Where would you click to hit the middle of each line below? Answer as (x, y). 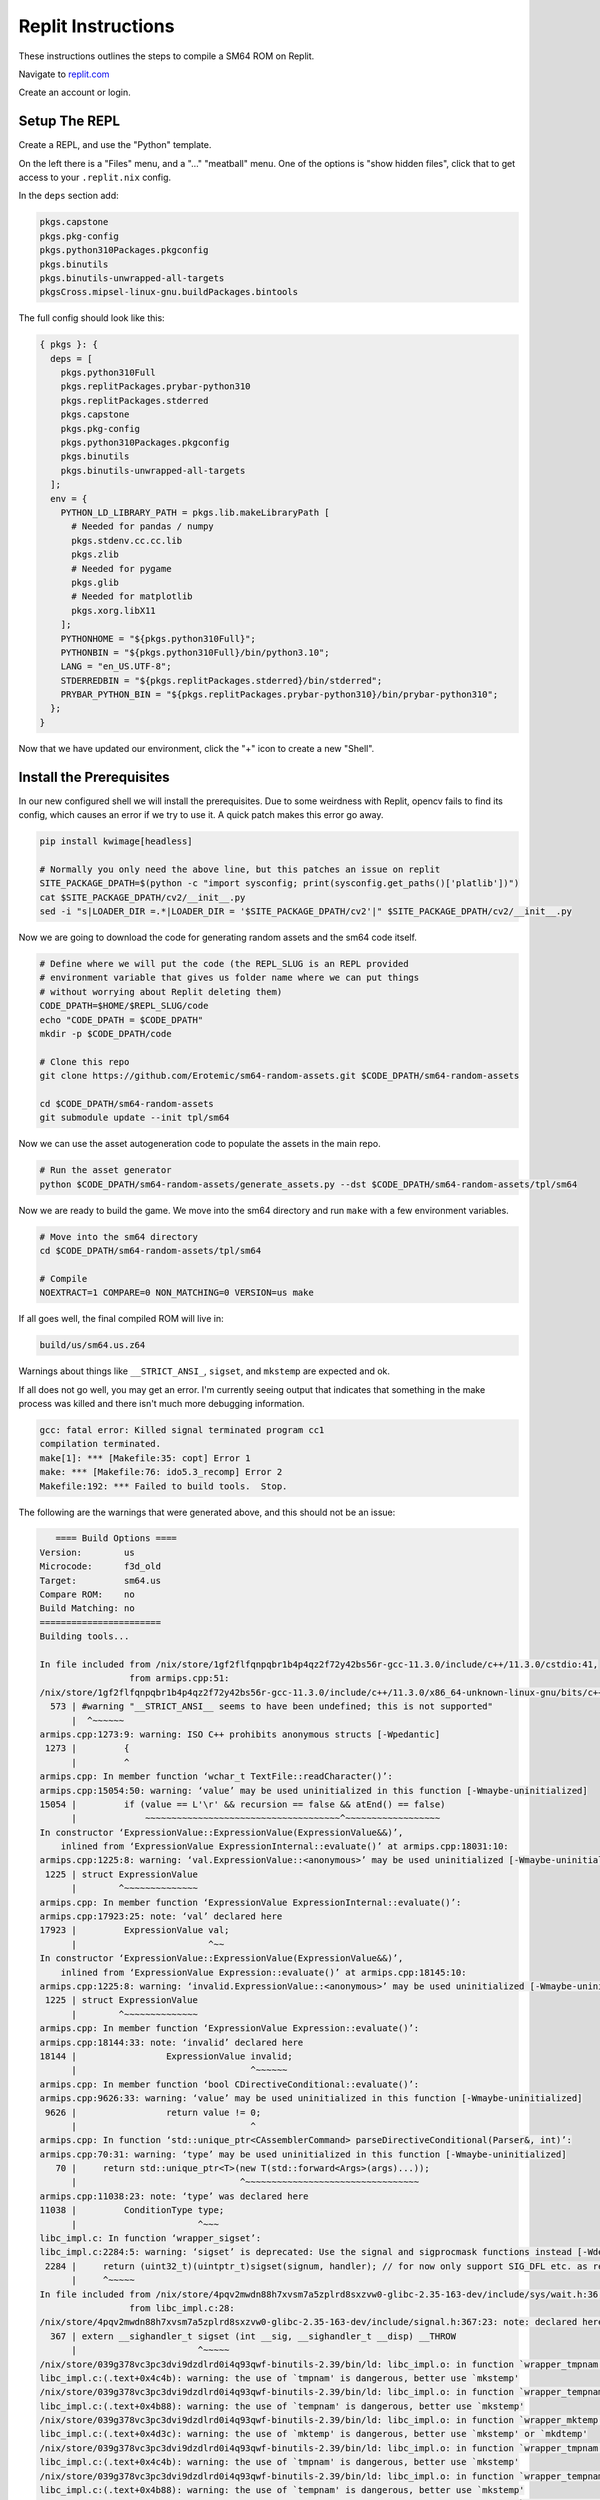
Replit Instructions (96, 26)
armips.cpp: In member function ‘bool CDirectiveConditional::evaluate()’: (229, 2084)
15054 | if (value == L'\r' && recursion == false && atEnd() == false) (242, 1804)
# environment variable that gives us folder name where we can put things (229, 978)
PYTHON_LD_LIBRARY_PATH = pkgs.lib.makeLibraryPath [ (195, 512)
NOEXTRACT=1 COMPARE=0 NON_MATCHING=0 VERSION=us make (176, 1293)
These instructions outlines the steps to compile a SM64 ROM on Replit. (166, 56)
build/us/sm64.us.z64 (92, 1345)
